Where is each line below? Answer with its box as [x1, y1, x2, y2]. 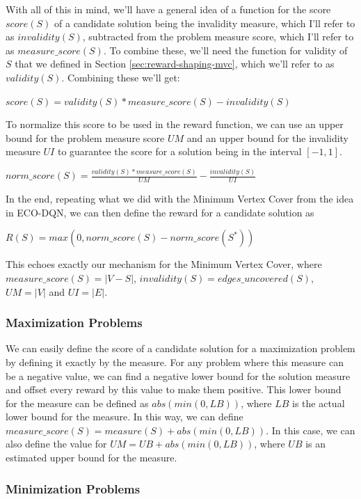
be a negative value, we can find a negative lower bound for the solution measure [6, 368, 351, 383]
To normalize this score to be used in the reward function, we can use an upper [6, 117, 344, 132]
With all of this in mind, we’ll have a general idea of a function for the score [6, 2, 331, 16]
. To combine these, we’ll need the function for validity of [103, 42, 348, 57]
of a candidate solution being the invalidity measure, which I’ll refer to [54, 15, 355, 30]
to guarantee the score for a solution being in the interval [57, 144, 302, 159]
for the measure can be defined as [6, 395, 149, 410]
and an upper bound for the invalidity [186, 130, 349, 145]
